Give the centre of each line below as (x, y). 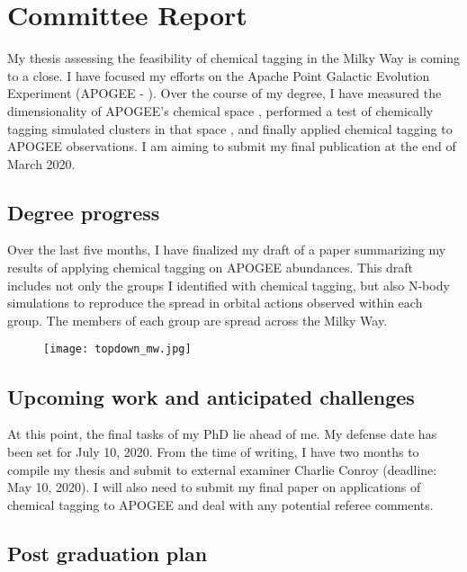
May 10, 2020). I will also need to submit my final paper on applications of (214, 487)
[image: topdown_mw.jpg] (117, 349)
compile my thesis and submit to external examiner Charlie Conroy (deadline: (222, 469)
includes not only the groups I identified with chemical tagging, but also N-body (229, 285)
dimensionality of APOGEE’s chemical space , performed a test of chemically (220, 110)
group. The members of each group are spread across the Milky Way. (198, 320)
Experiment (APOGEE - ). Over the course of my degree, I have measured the (225, 93)
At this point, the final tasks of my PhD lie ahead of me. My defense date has (222, 434)
